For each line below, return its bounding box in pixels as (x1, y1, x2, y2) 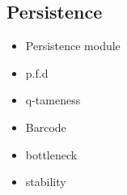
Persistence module (25, 37, 121, 54)
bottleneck (25, 146, 78, 163)
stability (25, 173, 66, 190)
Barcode (25, 118, 66, 135)
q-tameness (25, 91, 81, 108)
